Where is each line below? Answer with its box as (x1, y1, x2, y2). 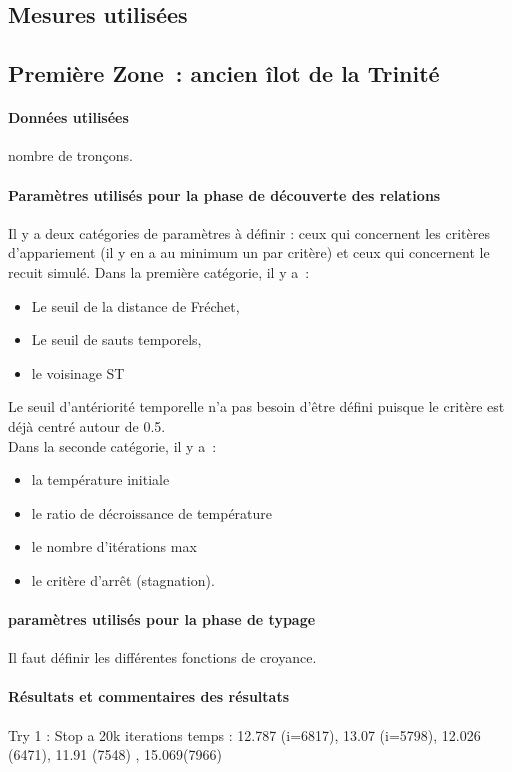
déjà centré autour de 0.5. (8, 415, 166, 436)
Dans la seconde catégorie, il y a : (8, 435, 217, 456)
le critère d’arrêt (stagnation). (31, 569, 215, 590)
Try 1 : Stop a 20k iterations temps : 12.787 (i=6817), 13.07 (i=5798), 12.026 (8, 724, 481, 745)
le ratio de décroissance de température (31, 502, 273, 523)
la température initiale (31, 469, 170, 490)
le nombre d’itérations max (31, 536, 197, 557)
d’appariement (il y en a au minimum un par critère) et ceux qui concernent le (8, 242, 490, 263)
